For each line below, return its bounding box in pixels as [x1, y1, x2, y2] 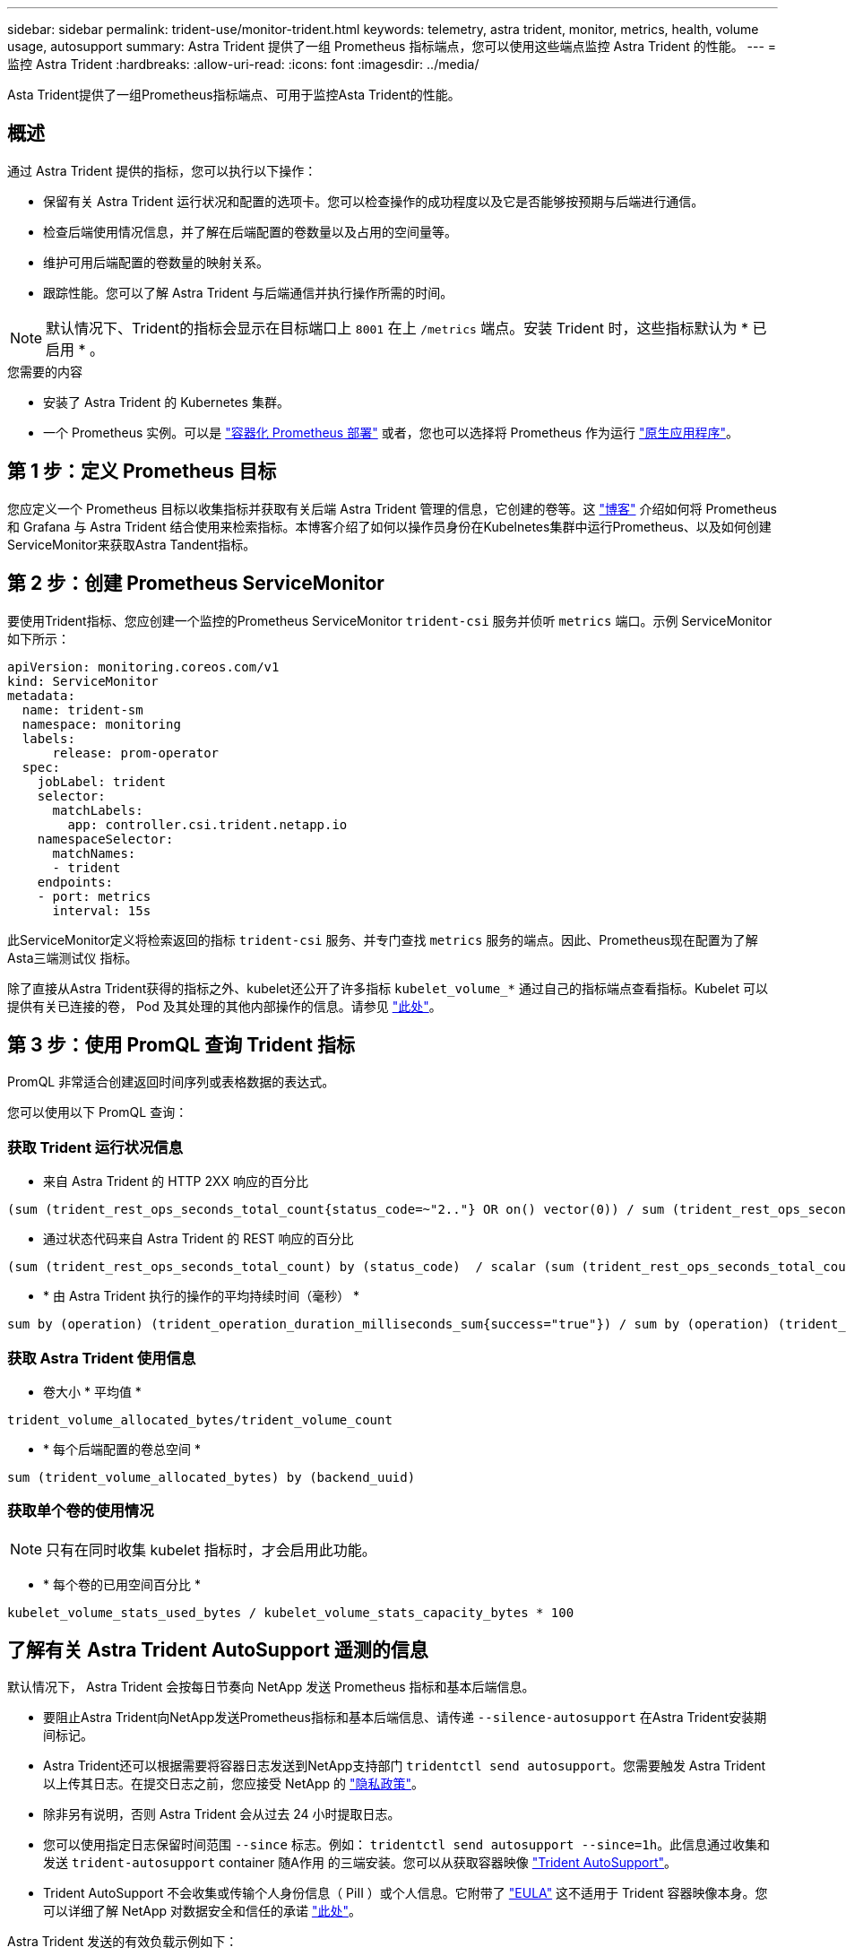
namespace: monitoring [22, 716, 181, 731]
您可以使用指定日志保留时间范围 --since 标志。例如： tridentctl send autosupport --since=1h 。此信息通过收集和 [43, 1837, 771, 1853]
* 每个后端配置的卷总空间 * [43, 1441, 201, 1457]
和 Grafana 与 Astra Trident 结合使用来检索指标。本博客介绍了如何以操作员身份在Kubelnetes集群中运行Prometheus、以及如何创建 [7, 518, 772, 534]
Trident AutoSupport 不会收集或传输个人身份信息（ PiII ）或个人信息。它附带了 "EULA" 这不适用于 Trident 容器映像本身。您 [43, 1885, 768, 1901]
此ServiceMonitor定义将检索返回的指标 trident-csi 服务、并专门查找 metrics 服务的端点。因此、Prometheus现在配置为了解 [7, 931, 758, 948]
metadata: [7, 688, 75, 703]
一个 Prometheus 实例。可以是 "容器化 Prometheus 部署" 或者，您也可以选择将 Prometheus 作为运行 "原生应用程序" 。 [43, 424, 739, 440]
